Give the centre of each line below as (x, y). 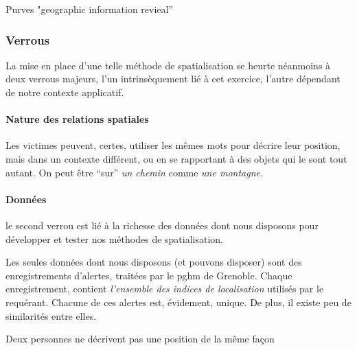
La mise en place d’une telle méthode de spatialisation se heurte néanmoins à (168, 65)
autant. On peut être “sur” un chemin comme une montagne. (135, 172)
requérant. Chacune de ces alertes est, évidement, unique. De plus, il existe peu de (178, 302)
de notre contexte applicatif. (65, 92)
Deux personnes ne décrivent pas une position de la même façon (140, 339)
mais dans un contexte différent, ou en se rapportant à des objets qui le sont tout (176, 158)
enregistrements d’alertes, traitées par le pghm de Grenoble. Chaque (149, 275)
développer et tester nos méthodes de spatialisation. (115, 238)
